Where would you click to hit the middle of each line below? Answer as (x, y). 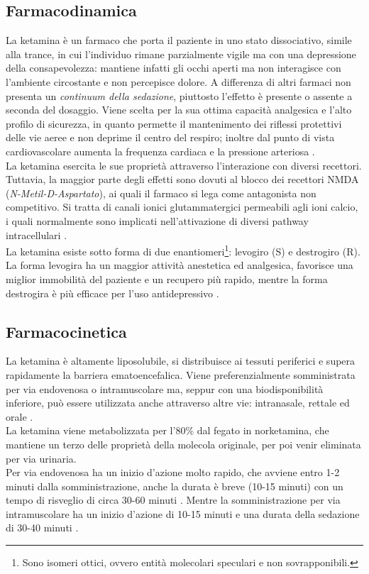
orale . (20, 416)
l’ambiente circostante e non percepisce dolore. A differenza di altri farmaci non (178, 81)
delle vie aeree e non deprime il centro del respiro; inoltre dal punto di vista (170, 137)
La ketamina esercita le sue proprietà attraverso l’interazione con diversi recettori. (184, 165)
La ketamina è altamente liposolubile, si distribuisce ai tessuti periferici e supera (181, 361)
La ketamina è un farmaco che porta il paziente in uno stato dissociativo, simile (179, 40)
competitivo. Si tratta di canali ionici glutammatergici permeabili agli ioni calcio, (182, 207)
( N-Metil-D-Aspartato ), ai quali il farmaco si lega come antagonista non (161, 193)
